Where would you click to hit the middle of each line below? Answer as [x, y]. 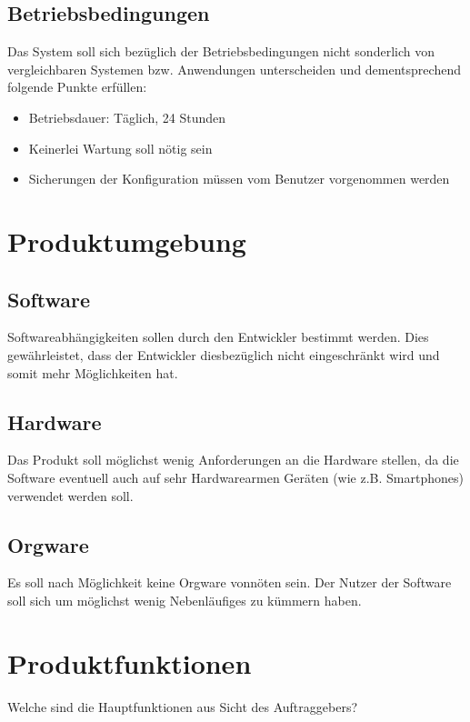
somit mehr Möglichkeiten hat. [93, 372]
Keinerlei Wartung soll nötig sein [120, 148]
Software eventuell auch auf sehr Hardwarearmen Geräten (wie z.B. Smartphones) [235, 477]
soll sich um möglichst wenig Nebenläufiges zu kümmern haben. [185, 600]
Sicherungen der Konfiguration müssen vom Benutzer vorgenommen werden [239, 179]
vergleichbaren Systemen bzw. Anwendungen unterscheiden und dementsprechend [234, 69]
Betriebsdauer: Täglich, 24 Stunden [127, 117]
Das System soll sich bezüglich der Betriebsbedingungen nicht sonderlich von [221, 51]
